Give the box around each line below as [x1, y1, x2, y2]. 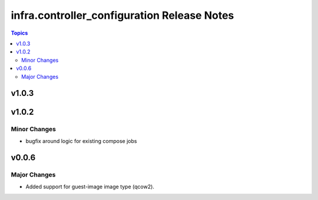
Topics [11, 29, 28, 36]
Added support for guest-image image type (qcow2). [25, 183, 154, 190]
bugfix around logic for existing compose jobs [25, 137, 137, 144]
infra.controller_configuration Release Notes [11, 9, 234, 22]
